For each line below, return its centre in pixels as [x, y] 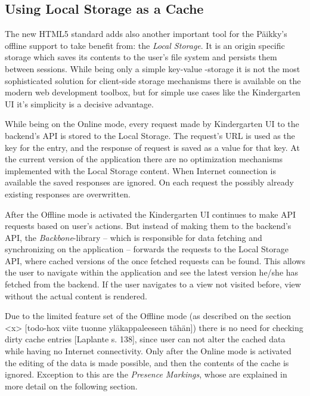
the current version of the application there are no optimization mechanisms [144, 159]
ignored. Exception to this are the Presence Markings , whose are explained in [146, 374]
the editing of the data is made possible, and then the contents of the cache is [147, 362]
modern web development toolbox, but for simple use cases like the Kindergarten [153, 92]
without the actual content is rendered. [76, 296]
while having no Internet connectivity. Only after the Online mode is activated [148, 351]
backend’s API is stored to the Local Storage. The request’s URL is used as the [150, 135]
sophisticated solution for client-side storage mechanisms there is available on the [153, 80]
